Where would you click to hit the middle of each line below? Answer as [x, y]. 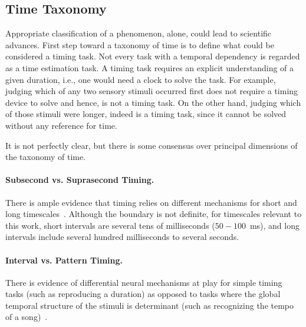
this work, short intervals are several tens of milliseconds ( [110, 225]
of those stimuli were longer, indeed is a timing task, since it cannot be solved [146, 114]
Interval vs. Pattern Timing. [64, 260]
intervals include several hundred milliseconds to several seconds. [122, 237]
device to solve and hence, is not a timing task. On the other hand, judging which [153, 102]
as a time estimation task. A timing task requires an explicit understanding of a [150, 67]
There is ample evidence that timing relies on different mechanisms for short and [151, 202]
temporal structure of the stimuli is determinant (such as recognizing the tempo [150, 305]
